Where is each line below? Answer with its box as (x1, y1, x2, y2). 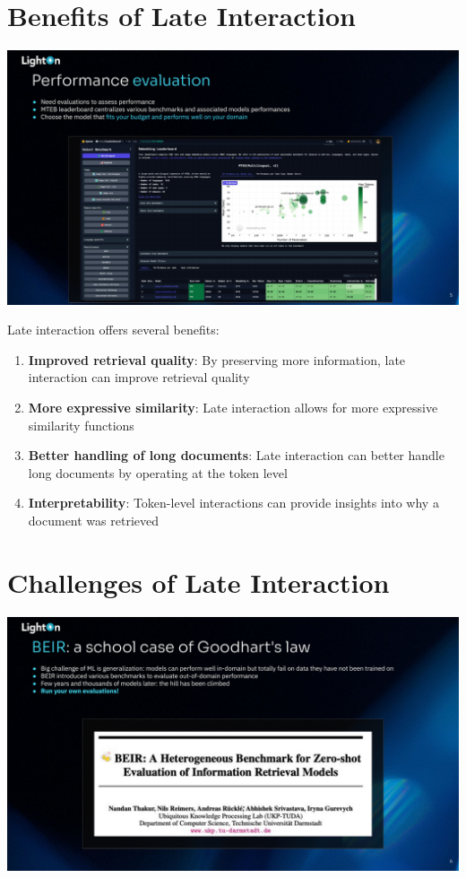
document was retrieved (28, 510, 159, 529)
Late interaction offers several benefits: (7, 320, 220, 339)
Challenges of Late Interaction (7, 563, 390, 600)
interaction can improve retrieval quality (28, 368, 250, 387)
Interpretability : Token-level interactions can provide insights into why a (28, 493, 439, 512)
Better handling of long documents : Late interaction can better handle (28, 446, 444, 465)
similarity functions (28, 415, 134, 434)
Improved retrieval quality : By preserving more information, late (28, 350, 406, 369)
